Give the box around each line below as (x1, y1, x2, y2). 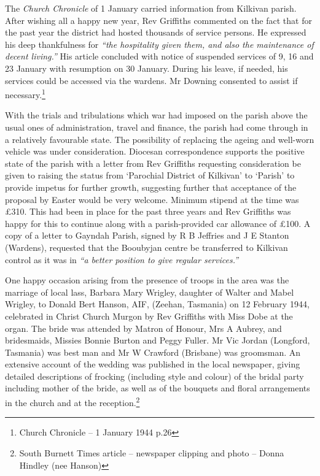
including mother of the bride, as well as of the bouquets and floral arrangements (5, 382, 310, 394)
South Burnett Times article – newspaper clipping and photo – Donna (19, 446, 284, 459)
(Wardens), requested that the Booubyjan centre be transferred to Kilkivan (5, 240, 288, 253)
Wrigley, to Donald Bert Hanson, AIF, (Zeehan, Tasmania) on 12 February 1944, (5, 297, 310, 310)
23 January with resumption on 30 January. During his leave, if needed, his (5, 61, 288, 74)
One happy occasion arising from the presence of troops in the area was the (5, 274, 289, 286)
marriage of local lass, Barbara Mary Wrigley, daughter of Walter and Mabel (5, 285, 294, 298)
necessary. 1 (5, 86, 45, 101)
